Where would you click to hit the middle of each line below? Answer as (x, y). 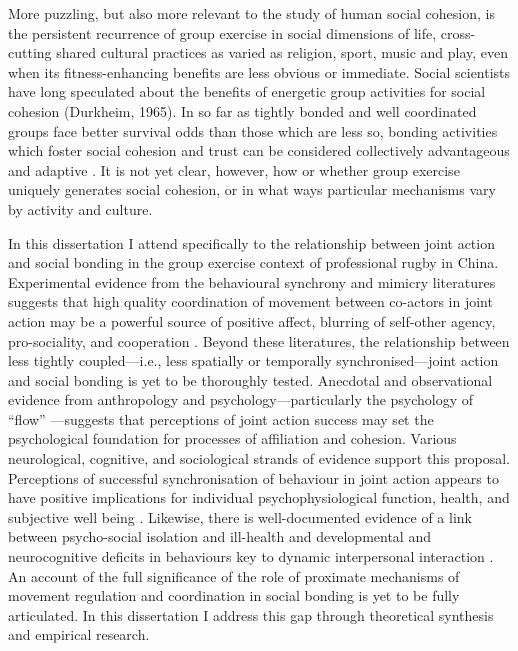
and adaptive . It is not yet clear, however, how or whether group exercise (234, 169)
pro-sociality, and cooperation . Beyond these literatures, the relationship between (259, 340)
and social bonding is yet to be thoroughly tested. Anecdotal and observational (250, 379)
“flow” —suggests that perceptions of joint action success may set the (221, 418)
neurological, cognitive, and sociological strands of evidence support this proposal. (259, 458)
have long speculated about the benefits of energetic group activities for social (247, 91)
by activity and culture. (80, 208)
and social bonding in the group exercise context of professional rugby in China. (253, 262)
